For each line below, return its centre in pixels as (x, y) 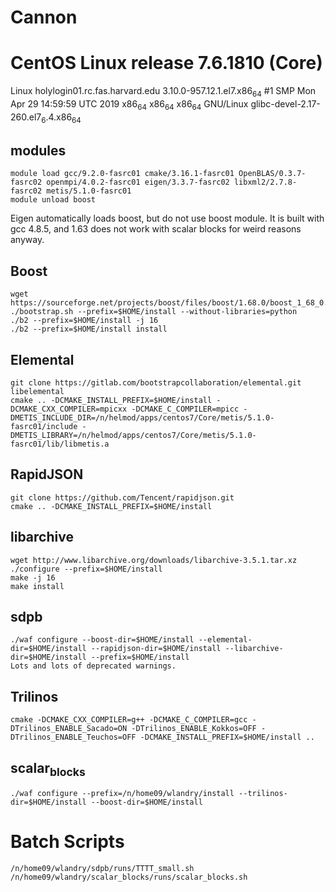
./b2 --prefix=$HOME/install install (89, 329)
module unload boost (53, 200)
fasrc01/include (44, 426)
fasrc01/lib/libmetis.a (60, 444)
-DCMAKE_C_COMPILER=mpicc (185, 409)
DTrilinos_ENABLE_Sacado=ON (69, 729)
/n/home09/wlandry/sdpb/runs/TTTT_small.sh (102, 869)
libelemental (37, 391)
